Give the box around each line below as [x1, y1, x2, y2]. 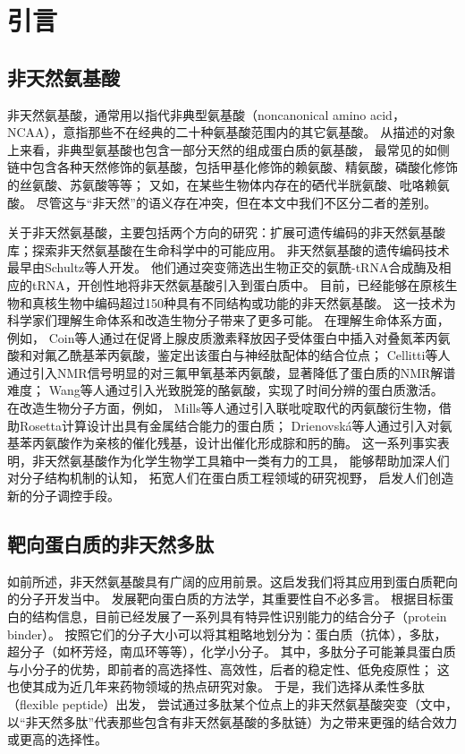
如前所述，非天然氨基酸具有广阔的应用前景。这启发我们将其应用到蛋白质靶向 [7, 571, 458, 590]
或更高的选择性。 [7, 730, 107, 749]
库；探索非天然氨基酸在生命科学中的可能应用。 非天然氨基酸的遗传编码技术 [7, 240, 450, 259]
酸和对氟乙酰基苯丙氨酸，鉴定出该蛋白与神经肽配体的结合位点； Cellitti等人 [7, 346, 451, 364]
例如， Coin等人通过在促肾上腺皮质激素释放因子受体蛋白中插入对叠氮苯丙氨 [7, 328, 451, 347]
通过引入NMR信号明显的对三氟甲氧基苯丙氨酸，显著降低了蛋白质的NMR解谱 [7, 363, 456, 381]
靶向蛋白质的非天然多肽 [7, 530, 214, 558]
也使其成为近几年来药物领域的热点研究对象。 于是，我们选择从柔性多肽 [7, 677, 425, 696]
